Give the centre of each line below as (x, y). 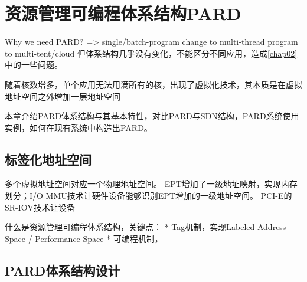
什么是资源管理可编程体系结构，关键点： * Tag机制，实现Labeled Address (146, 227)
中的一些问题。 (34, 65)
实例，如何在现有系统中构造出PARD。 (79, 127)
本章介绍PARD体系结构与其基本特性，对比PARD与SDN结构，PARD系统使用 (152, 116)
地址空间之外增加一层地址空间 (63, 96)
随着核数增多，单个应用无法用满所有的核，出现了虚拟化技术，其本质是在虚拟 (153, 84)
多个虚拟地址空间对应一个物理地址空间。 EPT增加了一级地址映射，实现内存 (151, 184)
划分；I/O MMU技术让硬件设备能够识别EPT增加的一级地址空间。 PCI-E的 (148, 196)
